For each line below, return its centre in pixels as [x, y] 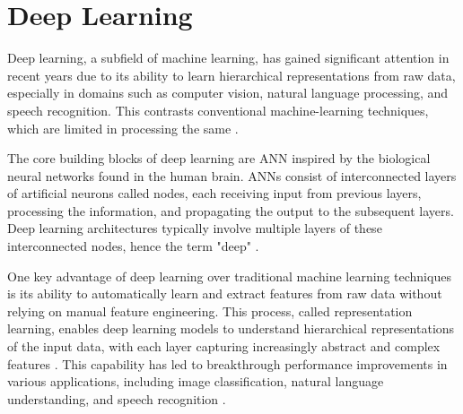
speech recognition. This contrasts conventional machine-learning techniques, [218, 110]
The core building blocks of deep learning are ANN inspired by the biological [219, 158]
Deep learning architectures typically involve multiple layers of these [195, 228]
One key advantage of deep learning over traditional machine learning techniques [229, 276]
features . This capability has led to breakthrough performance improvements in [227, 363]
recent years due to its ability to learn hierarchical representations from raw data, [231, 75]
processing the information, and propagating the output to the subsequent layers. [231, 210]
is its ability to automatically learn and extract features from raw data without [225, 293]
